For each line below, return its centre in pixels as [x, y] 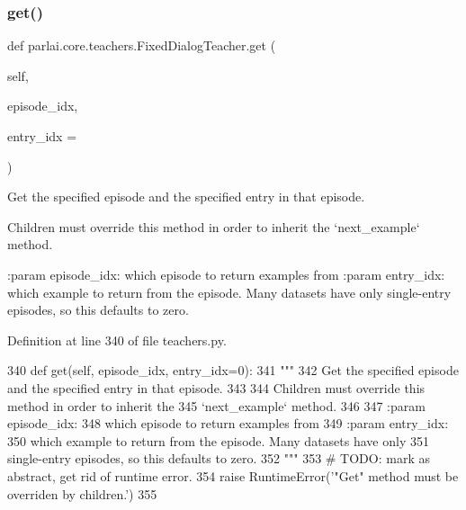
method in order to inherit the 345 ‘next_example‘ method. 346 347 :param [216, 405]
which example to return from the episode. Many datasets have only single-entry [229, 292]
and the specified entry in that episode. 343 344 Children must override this [216, 387]
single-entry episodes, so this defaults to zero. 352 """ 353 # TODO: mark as [219, 458]
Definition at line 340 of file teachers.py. [117, 340]
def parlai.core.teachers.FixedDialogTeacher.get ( [142, 45]
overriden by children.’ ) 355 [82, 493]
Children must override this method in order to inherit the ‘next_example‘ [214, 226]
